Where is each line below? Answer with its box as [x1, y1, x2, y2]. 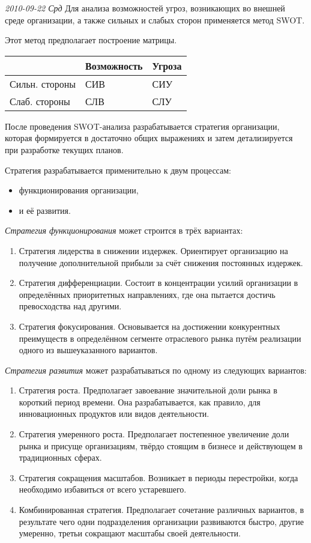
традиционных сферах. [19, 451, 102, 464]
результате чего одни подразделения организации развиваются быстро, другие [19, 515, 304, 527]
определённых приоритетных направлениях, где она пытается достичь [19, 288, 276, 300]
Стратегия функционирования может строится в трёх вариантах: [5, 224, 243, 237]
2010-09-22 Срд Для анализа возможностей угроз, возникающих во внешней [5, 2, 285, 14]
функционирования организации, [19, 184, 139, 196]
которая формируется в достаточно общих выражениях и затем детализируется [5, 132, 293, 144]
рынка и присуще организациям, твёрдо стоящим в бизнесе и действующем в [19, 439, 303, 452]
